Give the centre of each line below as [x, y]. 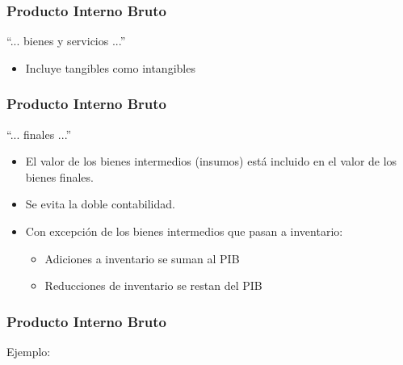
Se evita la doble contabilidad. [100, 204]
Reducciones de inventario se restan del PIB [153, 285]
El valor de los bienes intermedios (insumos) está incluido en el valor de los [211, 161]
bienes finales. [59, 176]
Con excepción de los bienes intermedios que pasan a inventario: [184, 231]
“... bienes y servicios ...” [66, 41]
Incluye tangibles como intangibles [110, 67]
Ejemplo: [29, 351]
